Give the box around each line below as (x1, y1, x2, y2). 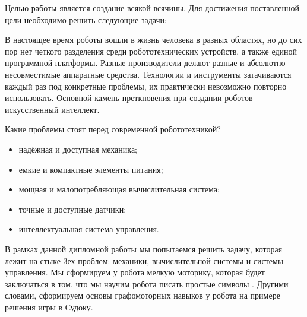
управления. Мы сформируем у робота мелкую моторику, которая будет (5, 266, 265, 278)
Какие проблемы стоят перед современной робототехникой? (5, 123, 221, 135)
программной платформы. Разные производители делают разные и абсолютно (5, 56, 286, 69)
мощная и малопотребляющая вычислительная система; (18, 183, 220, 195)
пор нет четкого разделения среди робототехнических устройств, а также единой (5, 45, 297, 57)
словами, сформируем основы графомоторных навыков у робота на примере (5, 289, 280, 302)
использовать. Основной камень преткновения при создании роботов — (5, 91, 264, 104)
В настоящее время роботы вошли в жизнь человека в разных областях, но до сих (5, 33, 302, 46)
